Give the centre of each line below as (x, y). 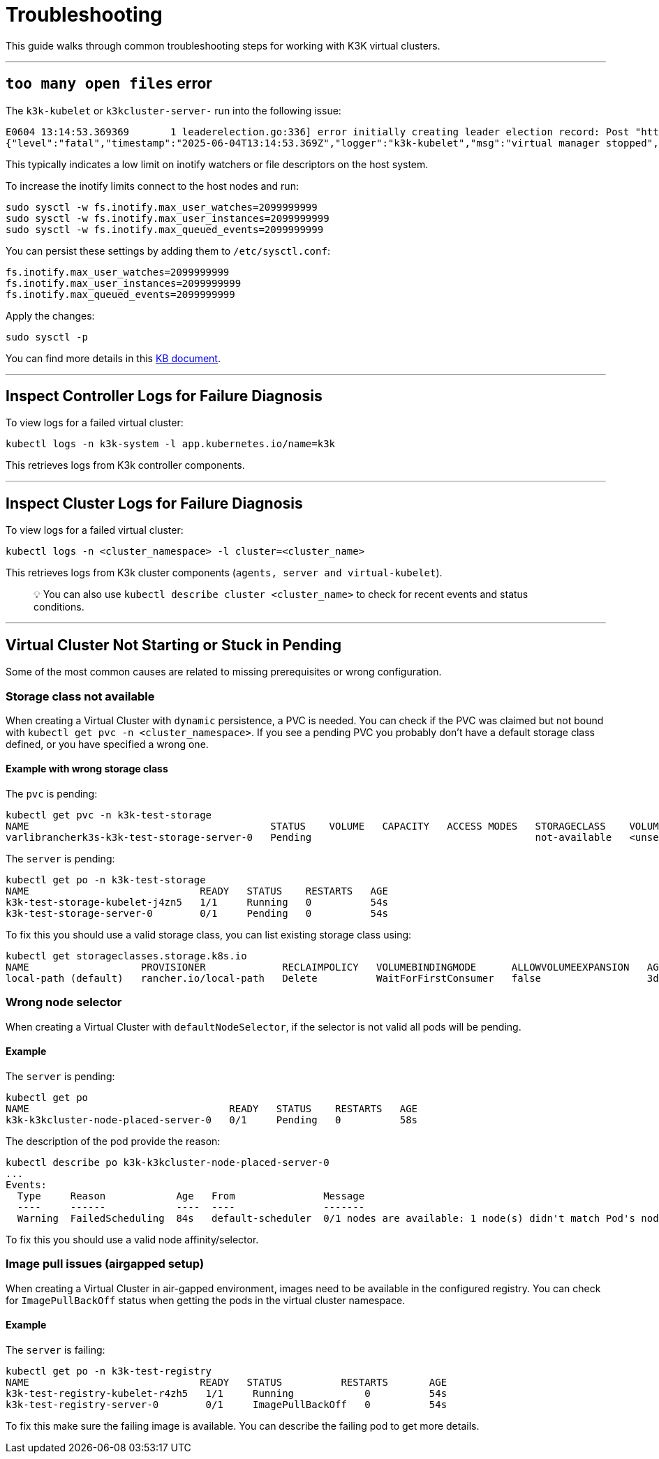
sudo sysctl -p (47, 337)
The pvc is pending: (52, 794)
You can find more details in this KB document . (113, 358)
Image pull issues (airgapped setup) (105, 1264)
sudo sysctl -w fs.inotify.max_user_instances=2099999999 (168, 218)
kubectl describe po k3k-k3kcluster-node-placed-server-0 (168, 1163)
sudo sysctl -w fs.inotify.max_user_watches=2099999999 (162, 207)
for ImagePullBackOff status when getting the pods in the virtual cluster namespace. (206, 1300)
